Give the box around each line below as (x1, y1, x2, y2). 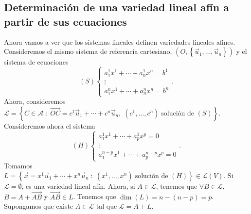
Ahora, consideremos (4, 96, 66, 106)
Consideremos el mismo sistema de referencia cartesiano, (4, 46, 172, 56)
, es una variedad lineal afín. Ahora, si (21, 181, 135, 191)
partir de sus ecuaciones (4, 14, 127, 29)
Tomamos (4, 161, 33, 171)
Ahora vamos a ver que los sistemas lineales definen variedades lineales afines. (4, 36, 235, 47)
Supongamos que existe (4, 201, 73, 211)
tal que (96, 201, 117, 211)
